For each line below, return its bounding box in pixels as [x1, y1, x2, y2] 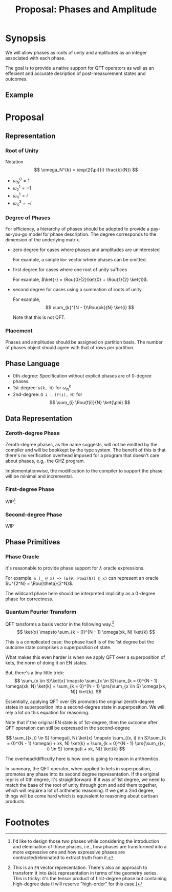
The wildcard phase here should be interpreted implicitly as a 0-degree [5, 590, 156, 596]
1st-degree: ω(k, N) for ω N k [12, 384, 72, 392]
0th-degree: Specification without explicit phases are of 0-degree [12, 373, 152, 379]
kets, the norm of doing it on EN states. [5, 660, 88, 666]
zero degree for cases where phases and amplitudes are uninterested [12, 246, 160, 253]
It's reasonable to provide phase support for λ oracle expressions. [5, 565, 145, 571]
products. [5, 799, 26, 805]
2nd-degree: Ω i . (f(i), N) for [12, 391, 83, 397]
